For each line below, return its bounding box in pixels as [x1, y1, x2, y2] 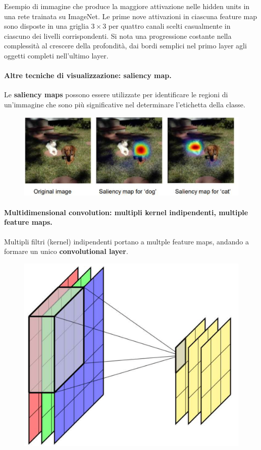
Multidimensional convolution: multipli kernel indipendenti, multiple [4, 207, 248, 217]
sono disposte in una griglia [4, 21, 89, 31]
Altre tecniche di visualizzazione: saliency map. [4, 70, 172, 81]
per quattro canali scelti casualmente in [108, 21, 231, 31]
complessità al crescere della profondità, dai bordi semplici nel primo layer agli [4, 40, 247, 51]
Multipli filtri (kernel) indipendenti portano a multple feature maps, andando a [4, 236, 249, 246]
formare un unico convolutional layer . [4, 246, 128, 256]
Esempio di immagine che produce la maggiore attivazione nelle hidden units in [4, 1, 250, 11]
